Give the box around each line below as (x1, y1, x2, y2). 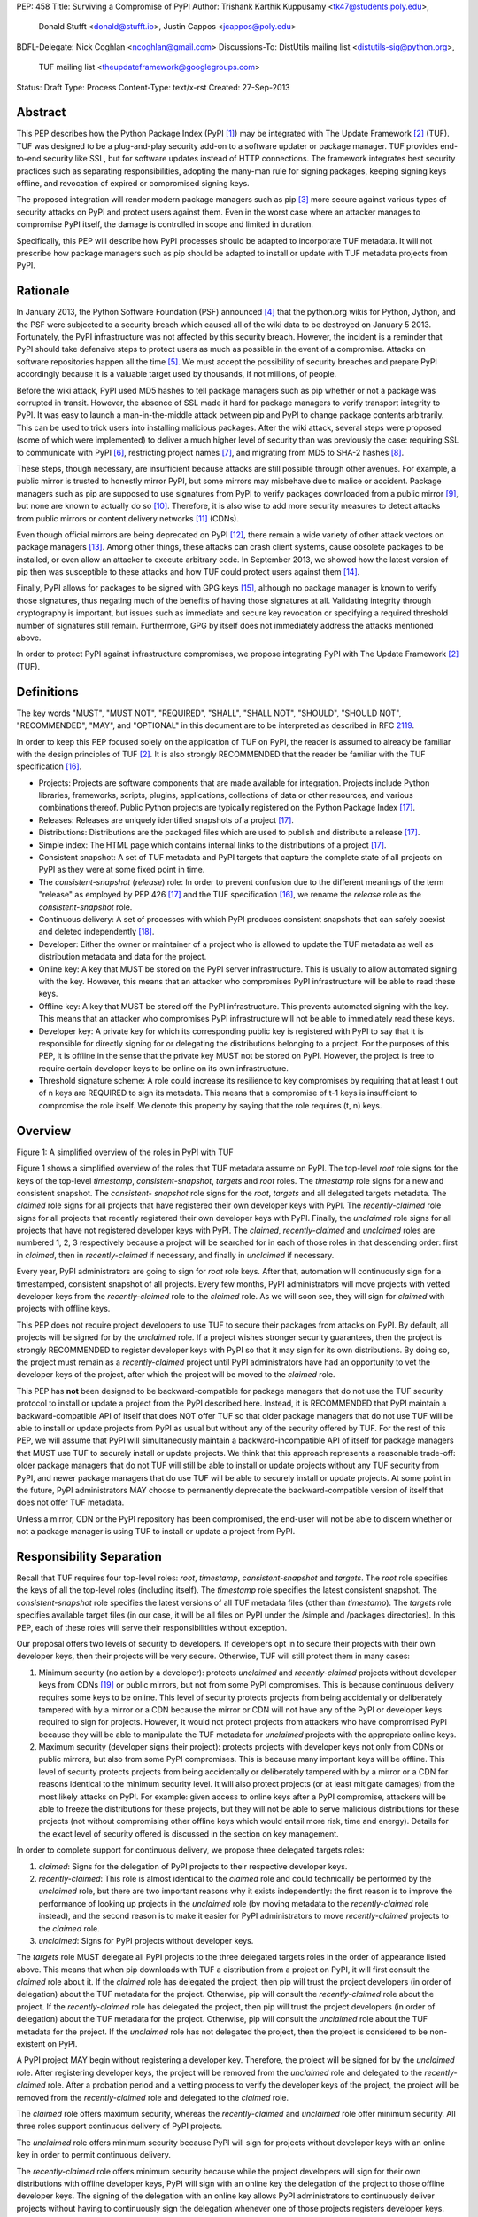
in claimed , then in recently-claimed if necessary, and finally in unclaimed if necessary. (16, 1250, 335, 1260)
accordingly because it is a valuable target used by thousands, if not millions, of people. (16, 369, 337, 380)
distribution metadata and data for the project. (38, 952, 207, 962)
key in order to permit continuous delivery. (16, 2150, 172, 2160)
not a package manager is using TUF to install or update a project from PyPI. (16, 1526, 296, 1537)
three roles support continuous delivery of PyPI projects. (16, 2120, 223, 2132)
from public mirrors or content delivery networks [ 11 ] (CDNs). (16, 513, 239, 523)
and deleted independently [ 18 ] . (38, 927, 155, 937)
